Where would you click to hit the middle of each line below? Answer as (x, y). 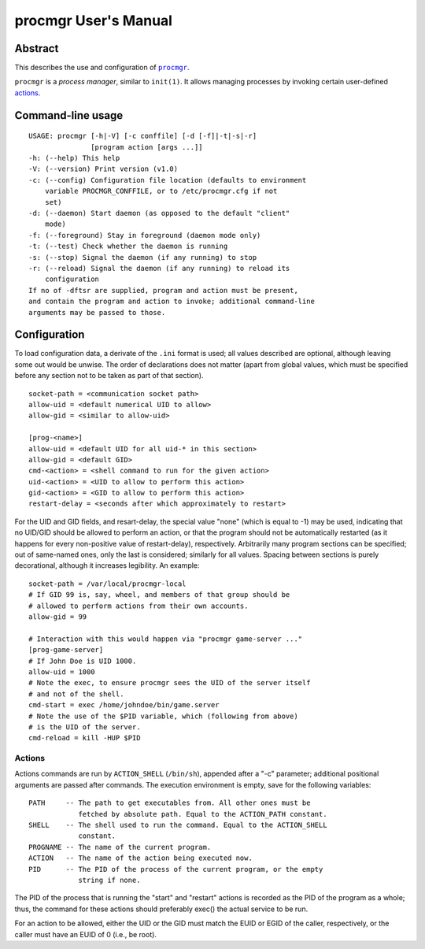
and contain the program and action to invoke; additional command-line (172, 302)
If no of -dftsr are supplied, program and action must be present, (163, 290)
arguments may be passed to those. (97, 312)
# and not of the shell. (76, 694)
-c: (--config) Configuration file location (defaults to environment (168, 180)
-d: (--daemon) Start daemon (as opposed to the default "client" (159, 213)
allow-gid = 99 (58, 617)
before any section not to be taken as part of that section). (109, 376)
